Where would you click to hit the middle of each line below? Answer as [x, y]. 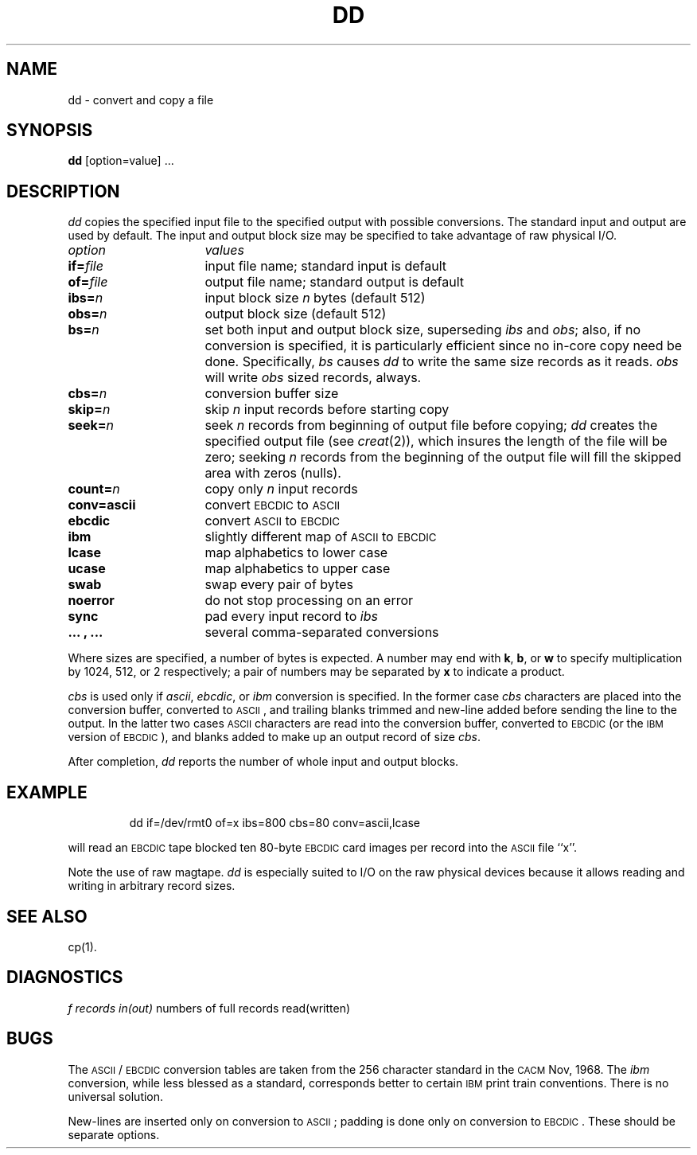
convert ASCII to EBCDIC [273, 521]
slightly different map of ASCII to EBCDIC [321, 537]
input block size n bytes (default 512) [315, 298]
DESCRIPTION [63, 191]
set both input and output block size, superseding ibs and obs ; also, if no [423, 330]
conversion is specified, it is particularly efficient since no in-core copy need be [444, 346]
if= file [86, 266]
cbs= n [88, 394]
